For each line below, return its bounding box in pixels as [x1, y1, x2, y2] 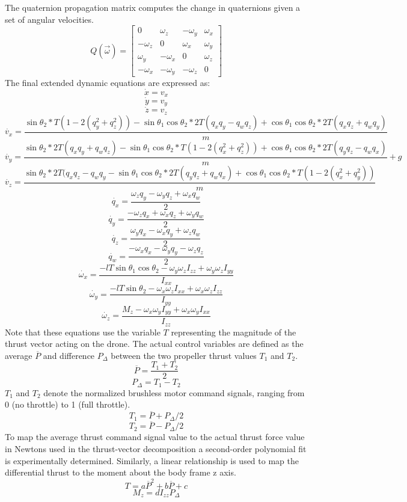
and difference [43, 349, 95, 361]
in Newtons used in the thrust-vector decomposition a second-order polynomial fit [5, 442, 307, 455]
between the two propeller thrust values [111, 349, 257, 361]
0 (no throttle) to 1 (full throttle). [5, 398, 130, 411]
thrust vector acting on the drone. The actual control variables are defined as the [5, 337, 304, 350]
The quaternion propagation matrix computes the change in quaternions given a [5, 1, 301, 13]
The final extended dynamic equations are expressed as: [5, 76, 210, 89]
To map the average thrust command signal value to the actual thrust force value [5, 430, 305, 443]
